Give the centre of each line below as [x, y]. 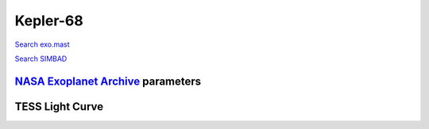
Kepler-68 [49, 21]
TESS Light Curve [59, 106]
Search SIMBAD [41, 59]
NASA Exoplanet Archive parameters [108, 81]
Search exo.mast [43, 44]
